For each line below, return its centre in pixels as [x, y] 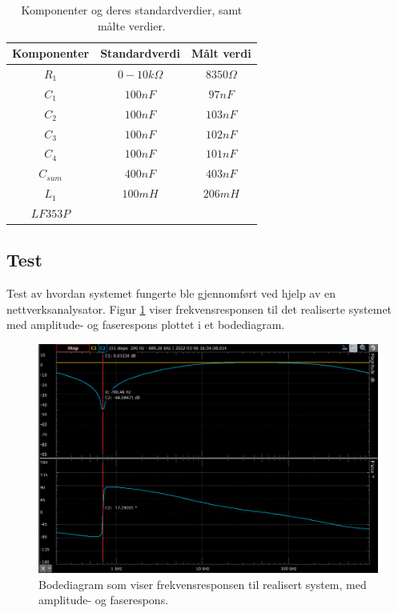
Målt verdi [221, 53]
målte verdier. [131, 25]
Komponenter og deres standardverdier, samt [132, 10]
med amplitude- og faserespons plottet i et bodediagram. [146, 325]
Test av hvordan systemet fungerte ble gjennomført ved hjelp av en [171, 293]
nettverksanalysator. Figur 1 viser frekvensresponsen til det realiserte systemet [199, 309]
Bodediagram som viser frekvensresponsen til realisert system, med [203, 584]
